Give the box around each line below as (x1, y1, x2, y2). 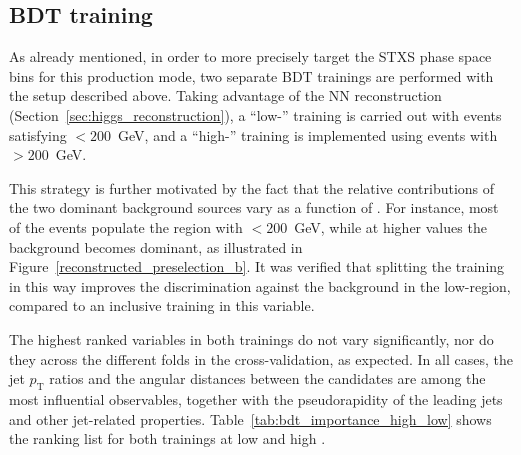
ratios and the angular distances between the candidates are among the (49, 368, 486, 389)
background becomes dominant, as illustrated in (9, 236, 303, 257)
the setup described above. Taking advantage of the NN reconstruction (9, 85, 442, 106)
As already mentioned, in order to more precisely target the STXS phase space (9, 46, 492, 67)
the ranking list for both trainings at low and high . (9, 428, 326, 449)
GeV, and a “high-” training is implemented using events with (118, 124, 498, 145)
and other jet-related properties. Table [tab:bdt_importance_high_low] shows (9, 408, 492, 429)
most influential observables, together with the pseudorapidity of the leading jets (9, 388, 503, 409)
